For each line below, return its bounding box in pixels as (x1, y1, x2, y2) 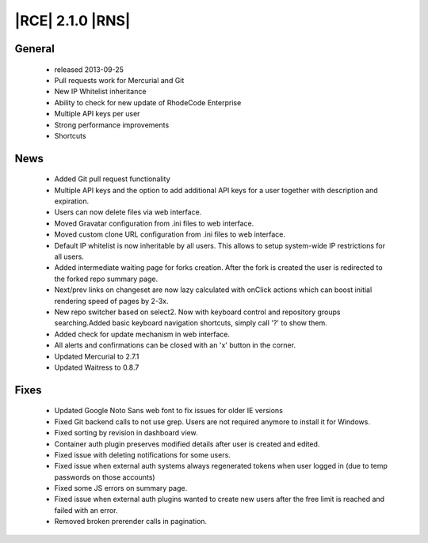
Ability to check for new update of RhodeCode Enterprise (54, 97, 242, 107)
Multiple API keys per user (54, 109, 140, 119)
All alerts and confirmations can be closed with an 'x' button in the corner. (54, 340, 296, 350)
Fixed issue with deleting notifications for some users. (54, 450, 231, 459)
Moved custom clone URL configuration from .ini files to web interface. (54, 230, 285, 239)
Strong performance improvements (54, 120, 170, 130)
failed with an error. (54, 505, 118, 515)
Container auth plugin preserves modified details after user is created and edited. (54, 439, 320, 449)
